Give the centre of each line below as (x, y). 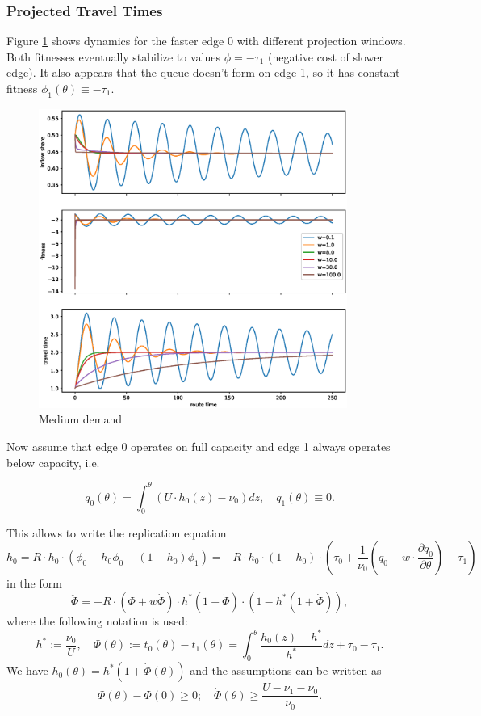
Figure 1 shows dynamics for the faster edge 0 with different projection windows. (206, 41)
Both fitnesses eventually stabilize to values (113, 56)
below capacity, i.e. (53, 462)
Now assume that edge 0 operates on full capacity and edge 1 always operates (199, 446)
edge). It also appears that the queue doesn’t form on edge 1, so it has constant (203, 72)
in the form (34, 583)
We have (27, 670)
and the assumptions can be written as (286, 670)
